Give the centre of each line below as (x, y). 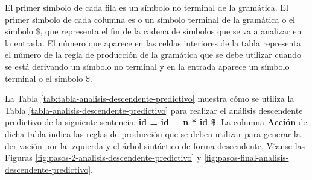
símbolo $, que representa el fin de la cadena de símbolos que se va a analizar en (153, 31)
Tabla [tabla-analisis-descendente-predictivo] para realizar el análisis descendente (154, 110)
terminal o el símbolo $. (49, 78)
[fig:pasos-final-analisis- (247, 157)
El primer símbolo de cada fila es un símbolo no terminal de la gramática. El (147, 7)
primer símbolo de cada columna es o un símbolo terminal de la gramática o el (150, 19)
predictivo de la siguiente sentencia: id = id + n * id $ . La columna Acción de (156, 122)
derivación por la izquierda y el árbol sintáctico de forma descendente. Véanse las (155, 145)
